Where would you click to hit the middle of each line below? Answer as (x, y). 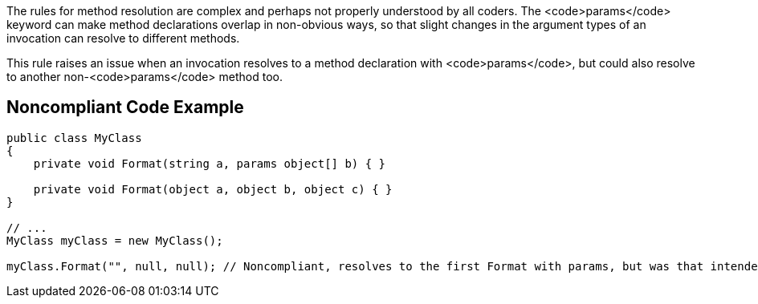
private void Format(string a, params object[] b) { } (210, 163)
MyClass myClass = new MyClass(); (115, 240)
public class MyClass (74, 138)
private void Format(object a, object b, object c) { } (213, 189)
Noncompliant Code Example (125, 107)
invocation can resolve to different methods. (123, 38)
